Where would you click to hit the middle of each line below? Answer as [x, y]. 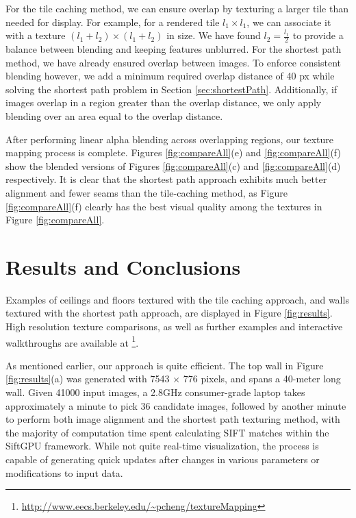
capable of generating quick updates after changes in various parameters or [163, 459]
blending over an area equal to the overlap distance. [114, 115]
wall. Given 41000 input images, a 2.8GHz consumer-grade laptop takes [155, 392]
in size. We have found [214, 35]
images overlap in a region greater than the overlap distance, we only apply [164, 102]
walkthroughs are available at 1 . [72, 341]
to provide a [318, 35]
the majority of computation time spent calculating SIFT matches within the [167, 432]
